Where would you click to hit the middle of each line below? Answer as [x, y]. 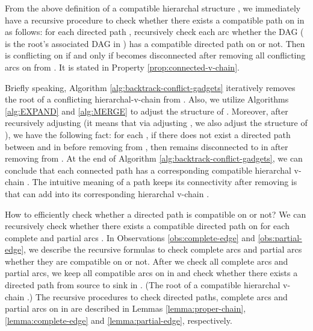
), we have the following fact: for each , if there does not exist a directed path [148, 134]
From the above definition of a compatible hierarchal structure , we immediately [153, 8]
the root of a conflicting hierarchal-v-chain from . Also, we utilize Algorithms [147, 99]
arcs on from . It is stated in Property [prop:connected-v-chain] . [122, 67]
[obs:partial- [280, 237]
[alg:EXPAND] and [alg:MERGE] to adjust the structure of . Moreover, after [147, 111]
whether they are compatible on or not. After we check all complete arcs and [147, 261]
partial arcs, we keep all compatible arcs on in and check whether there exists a [151, 273]
